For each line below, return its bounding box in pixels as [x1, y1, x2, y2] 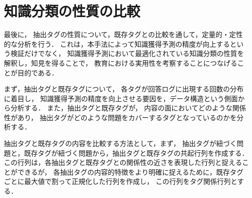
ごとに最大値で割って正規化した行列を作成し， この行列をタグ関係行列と [4, 176, 237, 186]
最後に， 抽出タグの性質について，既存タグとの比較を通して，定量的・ [4, 29, 230, 39]
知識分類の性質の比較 [4, 1, 141, 21]
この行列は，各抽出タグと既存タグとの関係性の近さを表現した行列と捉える [4, 157, 242, 167]
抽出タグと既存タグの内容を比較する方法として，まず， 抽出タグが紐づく [4, 138, 237, 148]
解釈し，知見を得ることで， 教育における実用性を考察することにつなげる [4, 57, 237, 68]
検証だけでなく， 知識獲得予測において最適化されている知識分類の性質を [10, 48, 244, 58]
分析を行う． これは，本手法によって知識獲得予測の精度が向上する [17, 38, 230, 49]
